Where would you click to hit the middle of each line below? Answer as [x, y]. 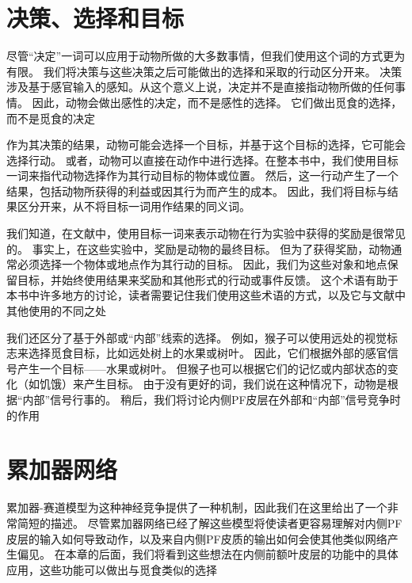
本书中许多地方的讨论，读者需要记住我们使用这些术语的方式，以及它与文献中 [206, 295]
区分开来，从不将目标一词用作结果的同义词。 [134, 206]
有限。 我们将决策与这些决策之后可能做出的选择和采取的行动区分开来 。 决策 [204, 71]
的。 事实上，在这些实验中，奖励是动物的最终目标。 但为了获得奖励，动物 [199, 248]
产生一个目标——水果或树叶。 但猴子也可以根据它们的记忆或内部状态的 [202, 368]
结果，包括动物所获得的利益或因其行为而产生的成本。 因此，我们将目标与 [197, 191]
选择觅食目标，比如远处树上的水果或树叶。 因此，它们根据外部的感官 [208, 353]
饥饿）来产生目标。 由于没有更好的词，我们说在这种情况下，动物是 [213, 384]
